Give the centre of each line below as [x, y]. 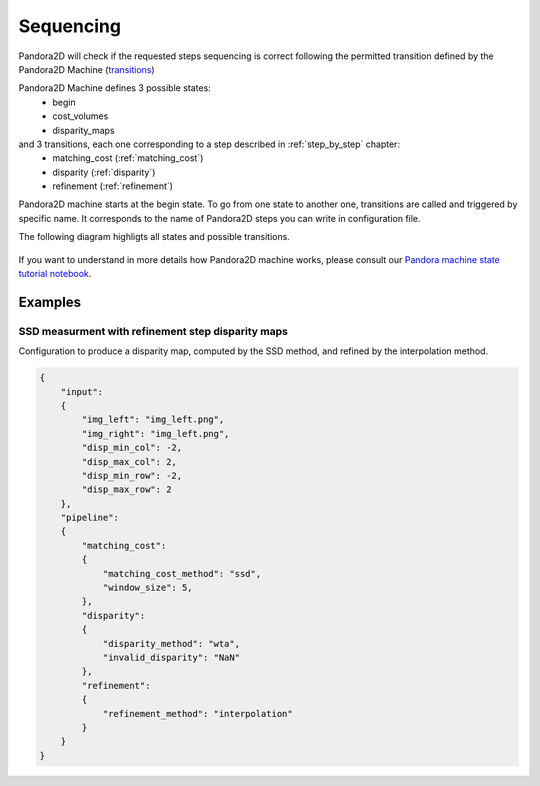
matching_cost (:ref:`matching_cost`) [128, 158]
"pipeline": [90, 518]
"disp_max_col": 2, [129, 461]
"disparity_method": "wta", [171, 643]
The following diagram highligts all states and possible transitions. [154, 237]
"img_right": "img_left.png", [155, 433]
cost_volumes [80, 116]
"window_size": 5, [148, 588]
